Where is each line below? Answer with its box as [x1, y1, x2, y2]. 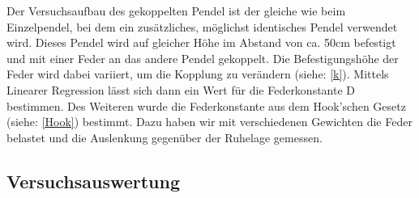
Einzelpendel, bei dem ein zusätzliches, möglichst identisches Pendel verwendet [6, 18, 398, 35]
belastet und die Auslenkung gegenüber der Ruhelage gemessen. [6, 128, 323, 145]
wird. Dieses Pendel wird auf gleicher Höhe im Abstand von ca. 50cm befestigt [6, 34, 396, 51]
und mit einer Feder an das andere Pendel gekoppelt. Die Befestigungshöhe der [6, 49, 399, 66]
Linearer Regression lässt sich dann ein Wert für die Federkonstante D [6, 81, 356, 98]
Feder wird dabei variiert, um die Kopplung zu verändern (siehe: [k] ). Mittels [6, 65, 389, 82]
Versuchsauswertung [6, 168, 181, 193]
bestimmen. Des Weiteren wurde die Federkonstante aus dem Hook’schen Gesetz [6, 97, 406, 114]
